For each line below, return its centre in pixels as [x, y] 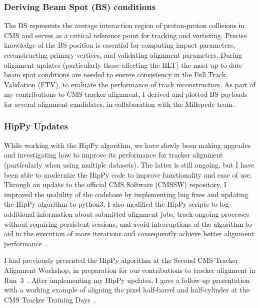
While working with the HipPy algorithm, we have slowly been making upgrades [127, 145]
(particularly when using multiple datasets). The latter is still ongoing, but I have [129, 164]
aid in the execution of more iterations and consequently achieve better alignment [129, 234]
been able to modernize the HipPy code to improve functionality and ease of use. [128, 174]
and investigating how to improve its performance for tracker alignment [113, 155]
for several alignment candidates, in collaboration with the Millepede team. [119, 104]
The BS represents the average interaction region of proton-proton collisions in [124, 25]
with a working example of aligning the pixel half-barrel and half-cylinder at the [127, 290]
